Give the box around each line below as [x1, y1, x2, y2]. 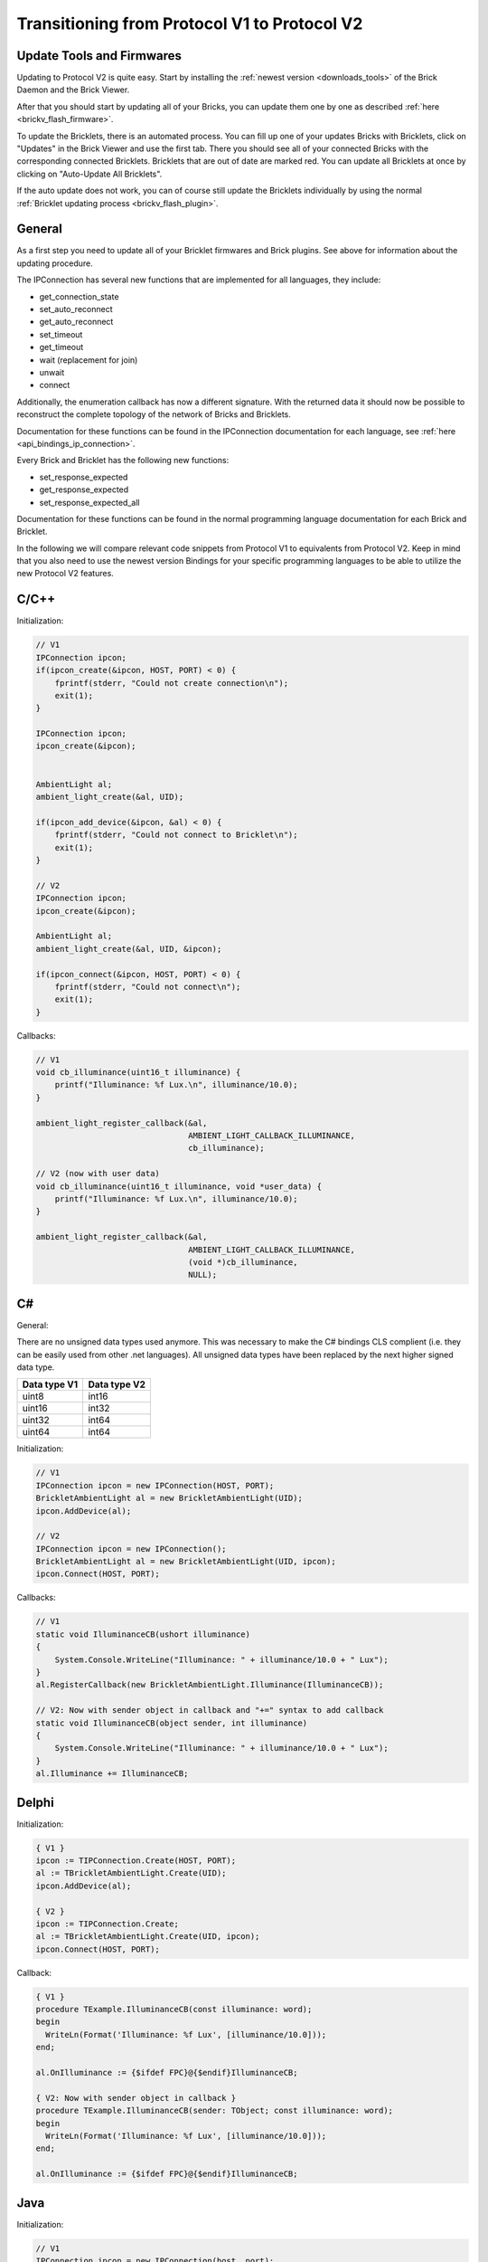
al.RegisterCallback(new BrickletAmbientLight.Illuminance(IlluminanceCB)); [35, 1679, 384, 1690]
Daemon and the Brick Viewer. [16, 84, 130, 95]
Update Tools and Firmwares [16, 48, 183, 63]
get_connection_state [39, 290, 119, 302]
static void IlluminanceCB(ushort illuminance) [35, 1629, 250, 1639]
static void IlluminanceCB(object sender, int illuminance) [35, 1717, 308, 1728]
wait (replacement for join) [39, 354, 138, 366]
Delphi [16, 1794, 54, 1810]
